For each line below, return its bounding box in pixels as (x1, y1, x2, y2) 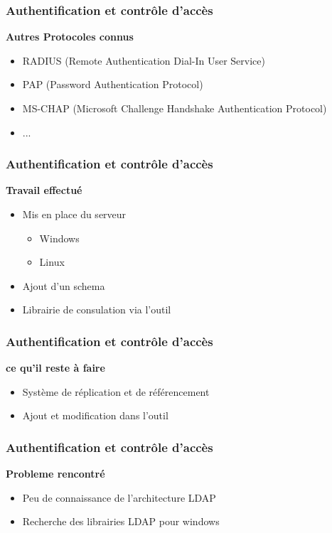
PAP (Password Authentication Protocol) (22, 77, 203, 92)
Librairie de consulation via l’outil (22, 302, 171, 317)
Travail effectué (6, 183, 82, 198)
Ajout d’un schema (22, 278, 105, 293)
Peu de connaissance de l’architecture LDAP (22, 490, 216, 505)
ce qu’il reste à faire (6, 360, 105, 375)
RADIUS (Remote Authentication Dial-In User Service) (22, 53, 265, 68)
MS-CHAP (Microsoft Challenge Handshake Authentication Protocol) (22, 101, 327, 115)
